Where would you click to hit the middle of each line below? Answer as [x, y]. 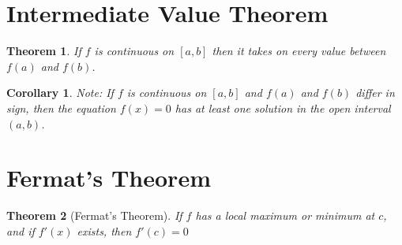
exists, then [104, 230]
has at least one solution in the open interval [283, 108]
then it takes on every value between [299, 51]
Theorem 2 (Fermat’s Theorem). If [94, 215]
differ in [375, 93]
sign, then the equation [61, 108]
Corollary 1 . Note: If [60, 93]
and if [21, 230]
